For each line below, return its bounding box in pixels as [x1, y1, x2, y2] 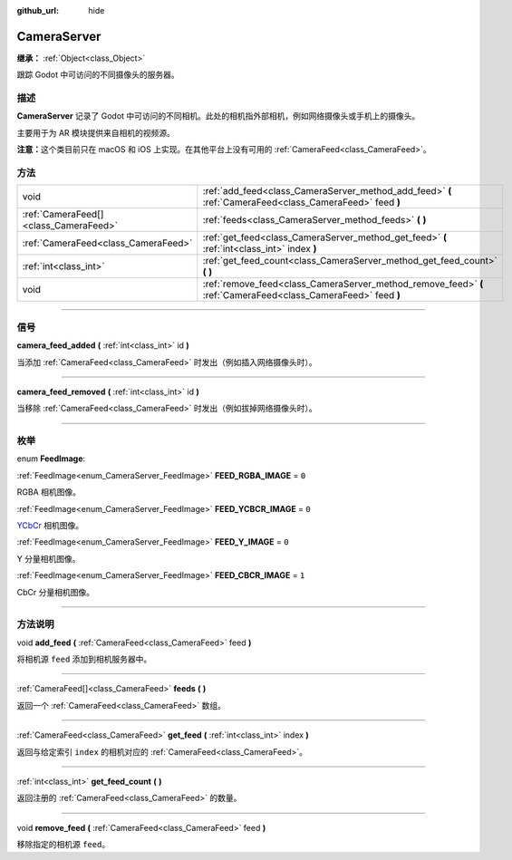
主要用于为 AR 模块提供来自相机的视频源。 [16, 127, 176, 138]
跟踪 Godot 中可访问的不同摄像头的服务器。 [16, 69, 180, 81]
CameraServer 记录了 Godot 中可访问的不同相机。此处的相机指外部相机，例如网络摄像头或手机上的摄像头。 [16, 111, 420, 121]
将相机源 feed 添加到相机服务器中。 [16, 653, 152, 665]
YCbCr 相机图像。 [16, 519, 84, 530]
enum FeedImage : [16, 453, 86, 464]
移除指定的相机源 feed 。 [16, 839, 111, 850]
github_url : [16, 5, 59, 15]
